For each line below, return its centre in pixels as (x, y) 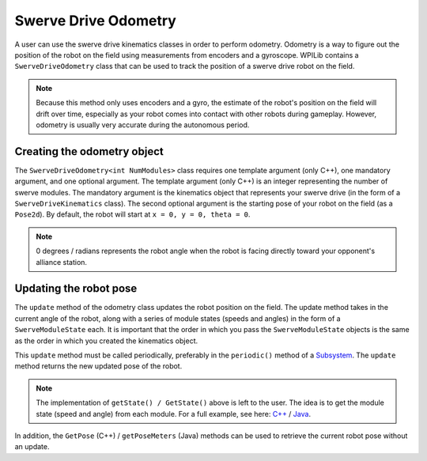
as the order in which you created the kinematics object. (106, 341)
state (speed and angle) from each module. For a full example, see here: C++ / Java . (174, 414)
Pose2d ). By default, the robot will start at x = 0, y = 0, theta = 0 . (132, 214)
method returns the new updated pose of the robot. (98, 366)
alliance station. (61, 262)
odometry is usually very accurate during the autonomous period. (143, 125)
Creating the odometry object (89, 151)
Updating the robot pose (76, 289)
